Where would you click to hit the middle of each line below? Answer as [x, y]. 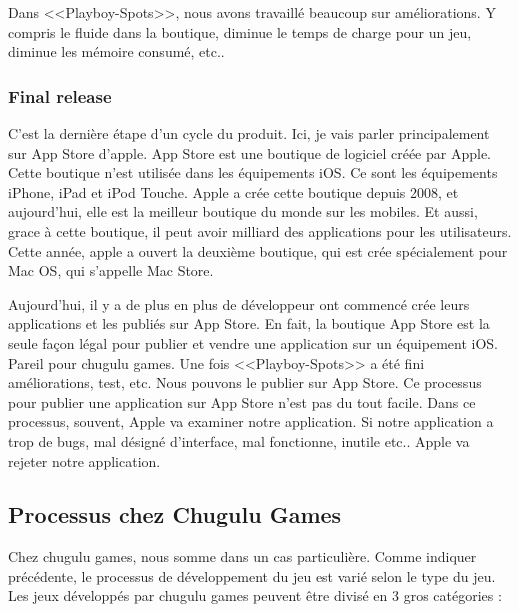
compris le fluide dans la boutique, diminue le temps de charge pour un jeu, [240, 31]
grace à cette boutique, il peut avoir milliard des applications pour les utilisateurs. [260, 230]
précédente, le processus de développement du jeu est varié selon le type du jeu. [252, 575]
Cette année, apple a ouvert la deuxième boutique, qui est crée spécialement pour [258, 250]
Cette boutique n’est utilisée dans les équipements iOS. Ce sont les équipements [253, 172]
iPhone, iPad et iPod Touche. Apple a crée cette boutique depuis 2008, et [233, 191]
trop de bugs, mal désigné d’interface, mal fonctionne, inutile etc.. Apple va [239, 440]
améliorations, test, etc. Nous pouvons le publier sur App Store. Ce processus [245, 382]
